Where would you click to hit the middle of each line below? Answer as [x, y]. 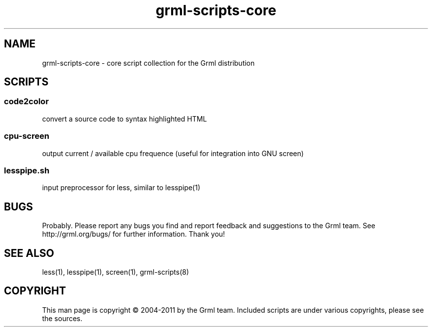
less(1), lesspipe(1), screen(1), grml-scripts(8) [116, 272]
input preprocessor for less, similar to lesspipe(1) [121, 188]
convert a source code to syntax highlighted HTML [125, 119]
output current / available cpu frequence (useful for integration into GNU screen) [173, 153]
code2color [26, 102]
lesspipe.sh [27, 170]
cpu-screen [27, 136]
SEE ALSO [29, 253]
